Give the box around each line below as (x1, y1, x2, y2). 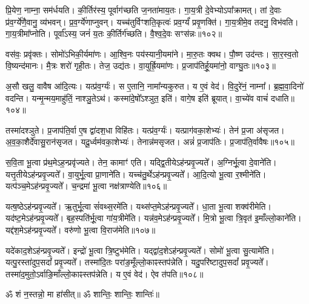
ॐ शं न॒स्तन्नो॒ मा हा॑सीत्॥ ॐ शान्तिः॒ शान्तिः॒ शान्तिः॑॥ (5, 288, 159, 300)
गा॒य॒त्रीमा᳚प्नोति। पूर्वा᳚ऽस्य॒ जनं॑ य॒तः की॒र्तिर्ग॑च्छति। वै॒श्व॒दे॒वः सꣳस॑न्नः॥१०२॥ (5, 27, 222, 40)
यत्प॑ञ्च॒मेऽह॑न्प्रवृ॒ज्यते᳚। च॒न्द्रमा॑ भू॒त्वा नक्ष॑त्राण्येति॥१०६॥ (5, 179, 167, 192)
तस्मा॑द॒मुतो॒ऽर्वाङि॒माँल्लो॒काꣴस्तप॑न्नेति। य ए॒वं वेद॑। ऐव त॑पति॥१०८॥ (5, 267, 204, 280)
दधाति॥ (270, 91, 294, 104)
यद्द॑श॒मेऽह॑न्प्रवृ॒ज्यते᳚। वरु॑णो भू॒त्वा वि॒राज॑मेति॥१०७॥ (5, 223, 156, 236)
